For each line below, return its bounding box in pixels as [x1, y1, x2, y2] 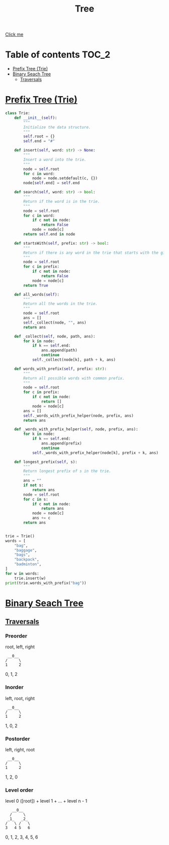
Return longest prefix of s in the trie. [23, 469, 112, 474]
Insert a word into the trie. [23, 157, 87, 162]
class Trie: [5, 111, 30, 116]
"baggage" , [14, 548, 37, 553]
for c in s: [23, 497, 49, 502]
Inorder [5, 684, 24, 691]
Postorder [5, 735, 30, 742]
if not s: [23, 483, 44, 488]
